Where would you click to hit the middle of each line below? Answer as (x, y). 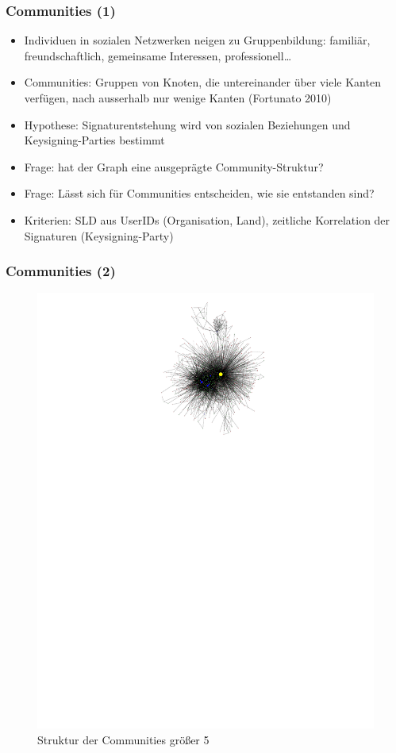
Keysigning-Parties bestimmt (94, 140)
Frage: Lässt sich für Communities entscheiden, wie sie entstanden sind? (199, 193)
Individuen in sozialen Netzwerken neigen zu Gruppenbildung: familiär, (197, 40)
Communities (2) (61, 271)
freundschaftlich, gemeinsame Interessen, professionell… (158, 55)
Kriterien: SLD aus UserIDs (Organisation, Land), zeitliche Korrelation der (207, 219)
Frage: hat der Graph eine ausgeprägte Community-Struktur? (174, 166)
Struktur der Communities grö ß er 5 (123, 739)
